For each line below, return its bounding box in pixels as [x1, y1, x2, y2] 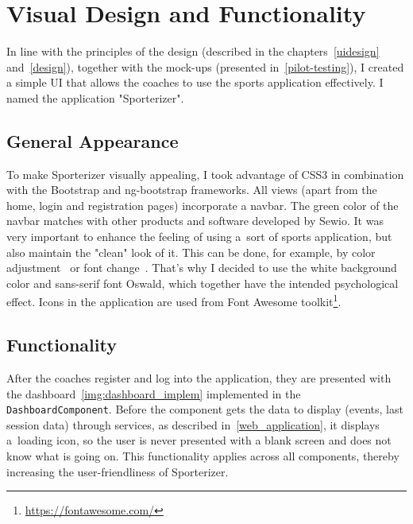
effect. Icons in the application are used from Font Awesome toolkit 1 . [6, 291, 342, 310]
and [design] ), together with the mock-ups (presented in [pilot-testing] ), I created [6, 58, 404, 75]
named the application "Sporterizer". [6, 89, 184, 106]
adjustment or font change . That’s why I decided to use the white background [6, 259, 397, 276]
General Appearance [6, 128, 179, 153]
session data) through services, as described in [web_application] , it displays [6, 416, 380, 433]
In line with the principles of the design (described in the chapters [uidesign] [6, 43, 380, 60]
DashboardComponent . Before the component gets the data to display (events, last [6, 401, 403, 417]
